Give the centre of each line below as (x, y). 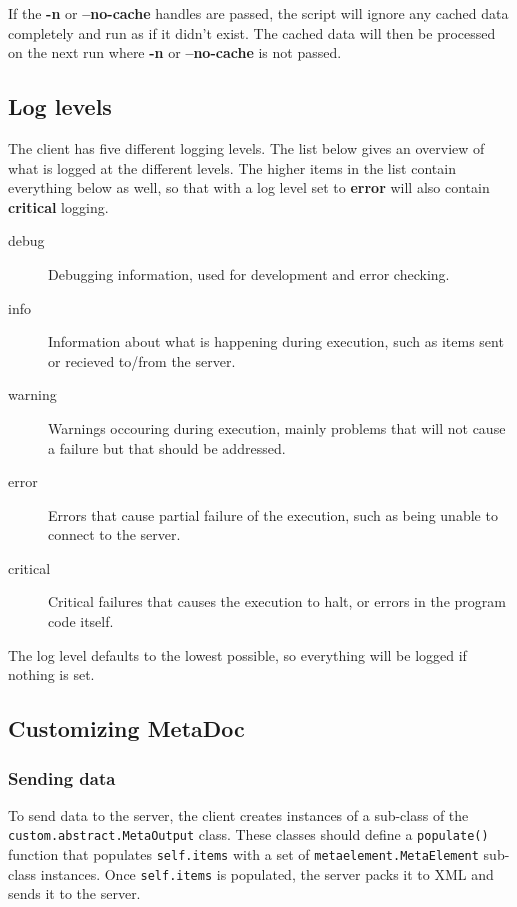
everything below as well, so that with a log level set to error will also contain (249, 187)
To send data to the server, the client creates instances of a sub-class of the (238, 814)
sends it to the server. (74, 893)
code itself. (81, 621)
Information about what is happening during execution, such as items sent (276, 341)
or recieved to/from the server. (142, 360)
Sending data (62, 777)
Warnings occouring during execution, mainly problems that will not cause (277, 427)
